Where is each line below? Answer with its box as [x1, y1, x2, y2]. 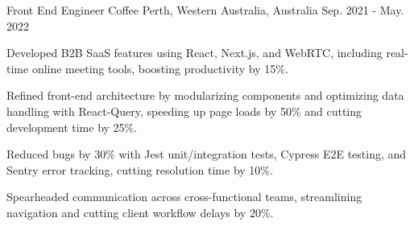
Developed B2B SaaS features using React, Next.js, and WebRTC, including [6, 44, 383, 61]
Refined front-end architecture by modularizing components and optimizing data [6, 87, 404, 104]
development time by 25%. [6, 118, 138, 135]
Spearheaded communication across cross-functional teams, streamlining [6, 188, 362, 205]
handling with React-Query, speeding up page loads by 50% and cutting [6, 102, 362, 119]
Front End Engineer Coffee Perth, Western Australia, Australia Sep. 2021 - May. [6, 2, 404, 18]
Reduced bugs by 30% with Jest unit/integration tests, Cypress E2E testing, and [6, 146, 407, 162]
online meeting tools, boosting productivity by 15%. [31, 60, 288, 76]
